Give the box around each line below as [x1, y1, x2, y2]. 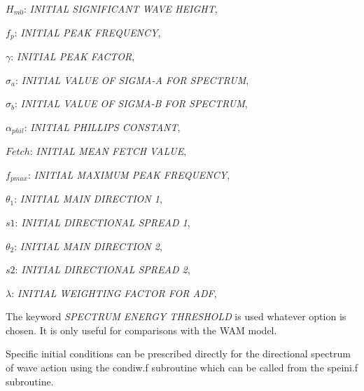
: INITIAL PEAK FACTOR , [10, 49, 135, 64]
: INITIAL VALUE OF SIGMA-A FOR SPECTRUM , [15, 72, 249, 87]
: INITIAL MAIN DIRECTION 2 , [14, 238, 162, 253]
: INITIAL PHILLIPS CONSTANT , [24, 119, 181, 134]
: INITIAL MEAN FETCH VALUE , [29, 144, 187, 158]
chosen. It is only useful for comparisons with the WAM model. [6, 322, 277, 337]
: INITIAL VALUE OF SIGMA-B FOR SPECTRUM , [14, 96, 248, 111]
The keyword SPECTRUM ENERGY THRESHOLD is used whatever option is [6, 309, 346, 324]
